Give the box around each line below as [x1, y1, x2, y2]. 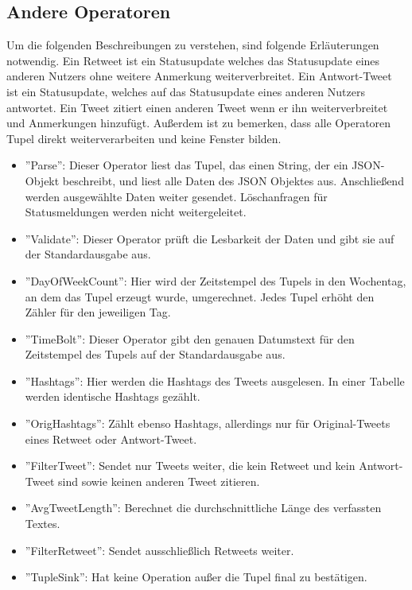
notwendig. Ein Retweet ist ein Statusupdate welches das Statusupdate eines [6, 52, 380, 68]
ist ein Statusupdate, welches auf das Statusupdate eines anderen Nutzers [6, 83, 365, 99]
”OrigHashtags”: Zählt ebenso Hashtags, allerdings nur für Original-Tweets [25, 415, 391, 432]
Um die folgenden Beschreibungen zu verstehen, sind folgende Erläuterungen [6, 37, 379, 53]
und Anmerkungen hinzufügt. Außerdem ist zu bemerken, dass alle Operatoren [6, 115, 391, 131]
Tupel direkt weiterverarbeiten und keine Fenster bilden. [6, 130, 282, 146]
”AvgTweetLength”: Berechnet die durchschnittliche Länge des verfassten [25, 499, 382, 516]
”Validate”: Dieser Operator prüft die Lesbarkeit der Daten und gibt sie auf [25, 230, 395, 246]
